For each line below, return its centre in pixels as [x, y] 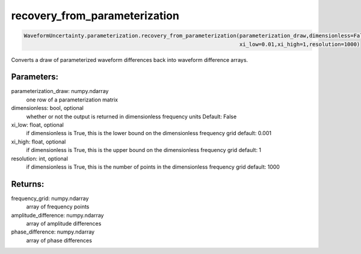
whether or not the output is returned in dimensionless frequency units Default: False [131, 116]
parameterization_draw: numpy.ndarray [60, 91]
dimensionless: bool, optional [47, 108]
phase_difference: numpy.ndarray [53, 232]
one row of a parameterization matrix [72, 100]
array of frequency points [58, 207]
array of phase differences [59, 240]
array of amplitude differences [64, 224]
